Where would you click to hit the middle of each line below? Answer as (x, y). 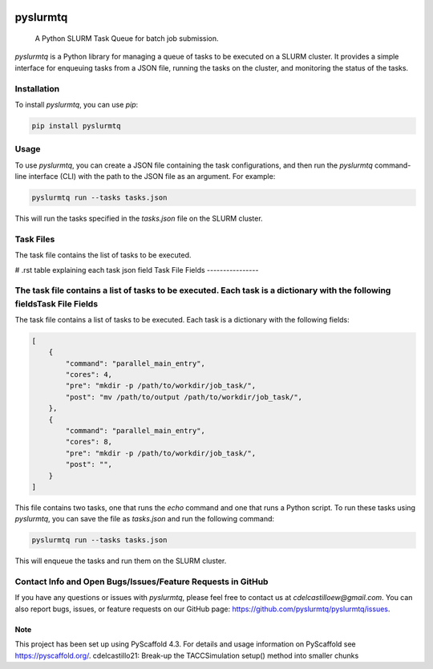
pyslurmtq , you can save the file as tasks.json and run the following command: (145, 519)
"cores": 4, (89, 375)
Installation (37, 88)
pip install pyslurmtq (76, 126)
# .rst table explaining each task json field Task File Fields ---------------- (137, 270)
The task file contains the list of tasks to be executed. (103, 255)
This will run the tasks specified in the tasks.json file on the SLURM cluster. (139, 219)
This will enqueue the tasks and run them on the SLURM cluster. (121, 561)
